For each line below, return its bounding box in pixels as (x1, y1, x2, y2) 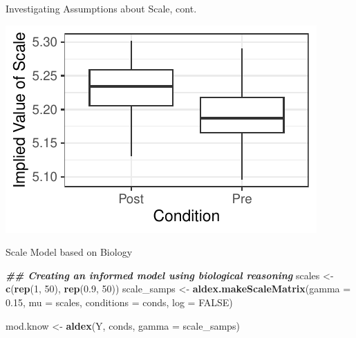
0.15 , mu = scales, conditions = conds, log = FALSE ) (6, 294, 233, 309)
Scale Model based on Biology (6, 245, 133, 259)
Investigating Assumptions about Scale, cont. (6, 1, 197, 15)
